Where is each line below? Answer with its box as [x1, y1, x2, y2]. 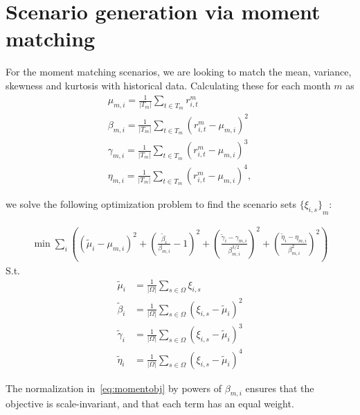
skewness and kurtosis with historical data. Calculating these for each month [6, 78, 331, 92]
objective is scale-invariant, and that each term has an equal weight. [6, 396, 294, 411]
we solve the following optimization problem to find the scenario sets [6, 196, 296, 211]
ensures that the [245, 380, 314, 395]
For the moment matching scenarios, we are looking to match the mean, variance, [6, 64, 352, 79]
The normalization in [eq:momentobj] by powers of [6, 380, 222, 395]
